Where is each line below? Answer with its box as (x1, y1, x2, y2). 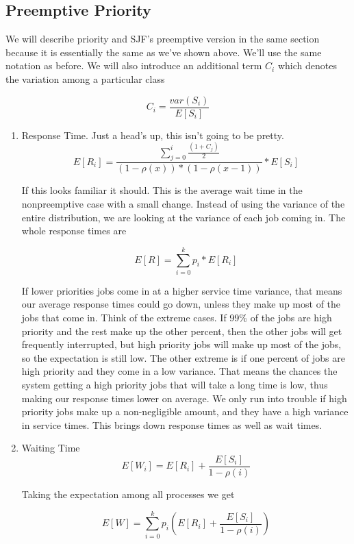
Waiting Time (21, 441, 80, 455)
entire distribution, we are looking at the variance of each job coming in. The (21, 210, 346, 224)
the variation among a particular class (5, 71, 165, 86)
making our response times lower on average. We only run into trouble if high (21, 391, 347, 405)
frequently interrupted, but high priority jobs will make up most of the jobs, (21, 337, 342, 351)
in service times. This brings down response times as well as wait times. (21, 417, 323, 432)
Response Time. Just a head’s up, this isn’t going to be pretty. (21, 127, 284, 142)
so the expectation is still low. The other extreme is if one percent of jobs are (21, 350, 346, 364)
